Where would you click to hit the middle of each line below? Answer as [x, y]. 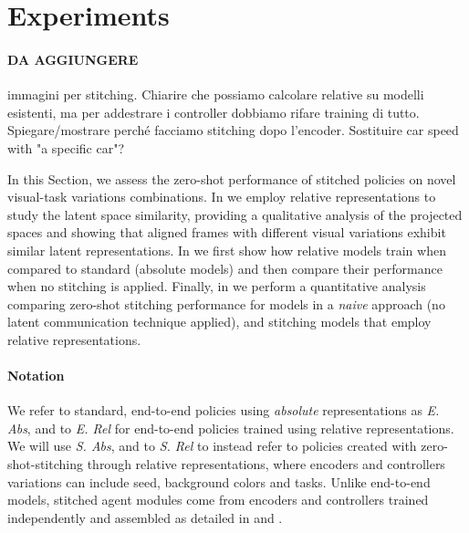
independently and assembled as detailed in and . [145, 517]
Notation [36, 376]
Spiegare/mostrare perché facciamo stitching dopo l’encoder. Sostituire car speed [233, 130]
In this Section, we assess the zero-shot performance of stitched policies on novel [232, 178]
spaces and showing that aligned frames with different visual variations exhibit [227, 232]
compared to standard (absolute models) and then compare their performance [225, 268]
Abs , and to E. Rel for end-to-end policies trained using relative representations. [231, 428]
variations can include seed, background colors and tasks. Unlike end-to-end [219, 481]
